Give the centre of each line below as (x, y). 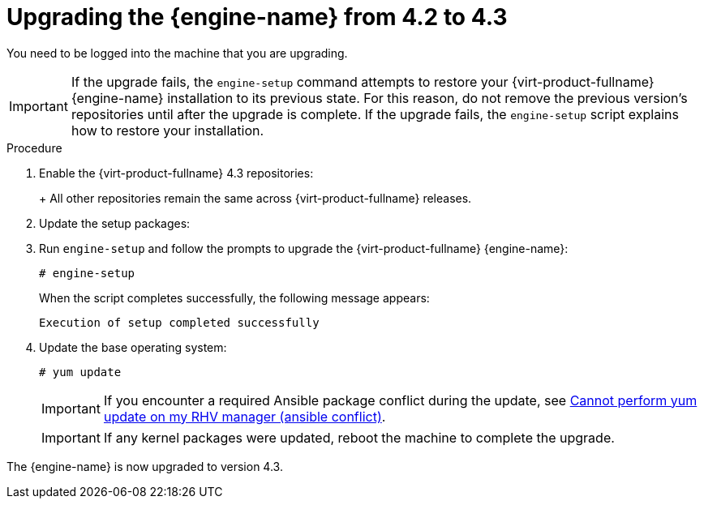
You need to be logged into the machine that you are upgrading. (177, 53)
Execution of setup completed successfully (179, 322)
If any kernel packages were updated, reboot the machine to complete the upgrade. (359, 437)
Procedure (34, 148)
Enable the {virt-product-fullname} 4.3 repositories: (176, 173)
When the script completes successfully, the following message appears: (234, 297)
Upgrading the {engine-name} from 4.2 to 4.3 (257, 17)
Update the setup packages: (115, 223)
